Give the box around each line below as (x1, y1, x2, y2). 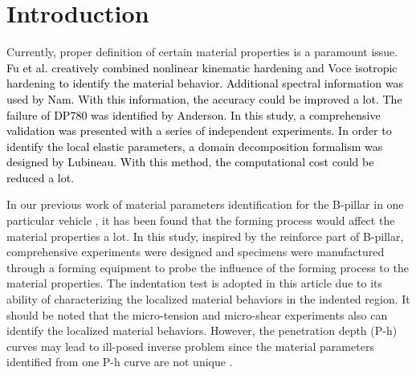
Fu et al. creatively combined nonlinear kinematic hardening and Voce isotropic (6, 59, 398, 75)
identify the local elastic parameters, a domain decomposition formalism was (6, 137, 383, 154)
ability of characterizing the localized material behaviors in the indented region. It (6, 291, 410, 308)
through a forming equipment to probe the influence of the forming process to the (6, 259, 409, 275)
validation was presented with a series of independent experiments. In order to (6, 122, 392, 139)
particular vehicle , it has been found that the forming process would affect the (6, 212, 395, 229)
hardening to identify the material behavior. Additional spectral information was (6, 75, 403, 92)
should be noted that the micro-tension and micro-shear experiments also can (6, 306, 388, 323)
